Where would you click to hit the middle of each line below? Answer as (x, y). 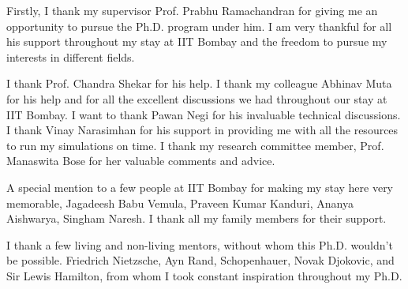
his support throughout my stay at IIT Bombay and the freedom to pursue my (197, 41)
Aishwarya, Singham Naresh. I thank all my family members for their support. (197, 218)
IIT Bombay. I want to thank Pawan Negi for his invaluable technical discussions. (204, 114)
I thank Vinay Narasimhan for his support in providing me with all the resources (202, 130)
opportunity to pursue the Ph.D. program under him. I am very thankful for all (199, 26)
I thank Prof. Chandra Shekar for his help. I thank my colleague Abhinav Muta (199, 83)
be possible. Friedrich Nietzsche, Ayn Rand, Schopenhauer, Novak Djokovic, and (200, 260)
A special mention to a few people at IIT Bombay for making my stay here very (200, 187)
